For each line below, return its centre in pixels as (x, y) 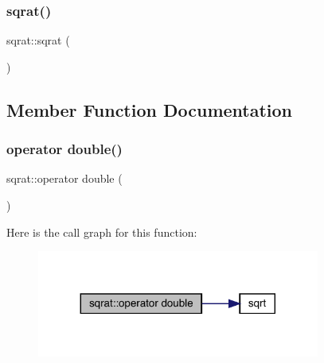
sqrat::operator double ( (64, 178)
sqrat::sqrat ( (38, 40)
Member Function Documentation (150, 109)
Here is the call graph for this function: (102, 232)
